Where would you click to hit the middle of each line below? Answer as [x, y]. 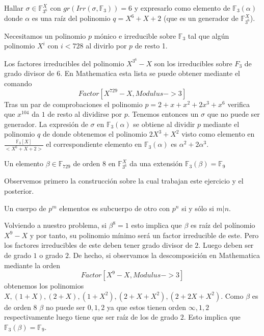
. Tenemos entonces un [163, 114]
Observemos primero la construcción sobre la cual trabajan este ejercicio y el [124, 181]
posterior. [19, 191]
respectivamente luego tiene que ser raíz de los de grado [91, 317]
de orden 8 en [94, 163]
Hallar [14, 8]
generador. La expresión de [46, 124]
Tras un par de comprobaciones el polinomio [73, 104]
